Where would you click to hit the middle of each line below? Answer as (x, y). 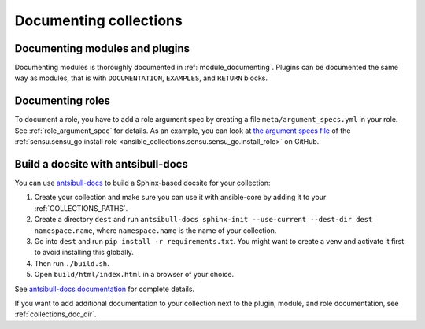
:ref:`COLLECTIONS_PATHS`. (81, 208)
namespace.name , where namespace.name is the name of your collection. (155, 230)
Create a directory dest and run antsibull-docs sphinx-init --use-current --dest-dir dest (203, 220)
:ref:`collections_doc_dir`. (55, 314)
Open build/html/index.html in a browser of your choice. (134, 275)
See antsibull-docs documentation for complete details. (105, 289)
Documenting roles (62, 101)
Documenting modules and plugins (102, 48)
